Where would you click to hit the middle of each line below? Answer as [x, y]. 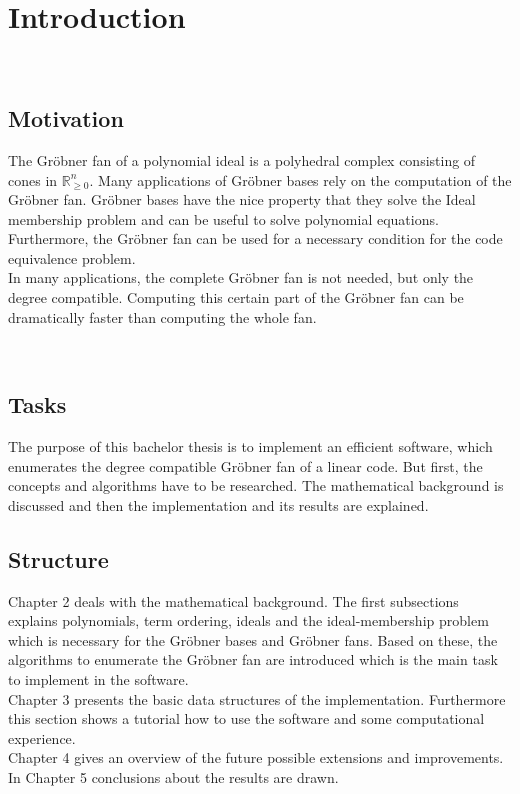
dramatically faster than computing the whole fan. [162, 316]
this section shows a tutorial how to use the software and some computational [246, 718]
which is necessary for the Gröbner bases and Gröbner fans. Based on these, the [253, 639]
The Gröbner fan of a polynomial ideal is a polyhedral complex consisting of [242, 159]
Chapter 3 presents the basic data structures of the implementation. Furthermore [257, 698]
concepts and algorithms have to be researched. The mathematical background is [256, 485]
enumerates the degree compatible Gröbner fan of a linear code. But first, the [245, 465]
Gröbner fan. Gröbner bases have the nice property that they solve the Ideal [242, 199]
